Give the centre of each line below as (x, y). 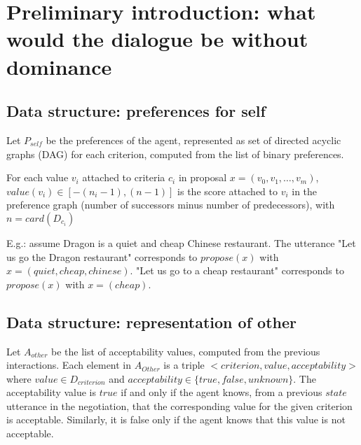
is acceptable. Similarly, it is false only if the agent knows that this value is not (176, 419)
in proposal (203, 177)
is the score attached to (227, 191)
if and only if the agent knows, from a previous (222, 392)
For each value (38, 177)
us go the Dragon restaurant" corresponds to (102, 256)
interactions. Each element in (69, 365)
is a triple (184, 365)
